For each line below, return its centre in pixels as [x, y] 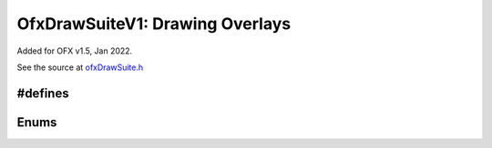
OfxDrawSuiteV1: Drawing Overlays [154, 24]
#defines [43, 93]
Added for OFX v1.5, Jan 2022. [75, 51]
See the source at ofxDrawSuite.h [80, 67]
